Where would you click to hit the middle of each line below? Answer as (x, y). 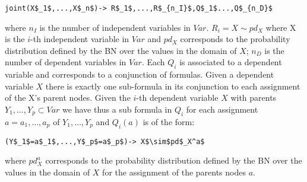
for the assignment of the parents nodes (174, 172)
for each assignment (222, 109)
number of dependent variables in (66, 62)
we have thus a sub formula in (117, 109)
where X (281, 27)
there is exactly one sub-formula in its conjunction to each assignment (173, 86)
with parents (254, 98)
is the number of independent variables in (115, 27)
